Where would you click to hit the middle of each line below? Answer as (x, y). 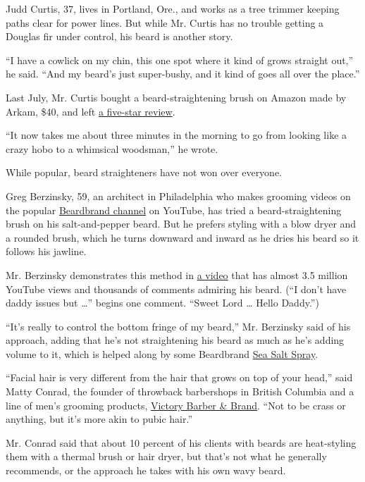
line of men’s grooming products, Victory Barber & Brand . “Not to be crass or (176, 405)
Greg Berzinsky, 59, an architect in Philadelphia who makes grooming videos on (178, 196)
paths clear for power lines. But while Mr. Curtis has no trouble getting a (165, 22)
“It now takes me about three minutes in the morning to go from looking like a (177, 135)
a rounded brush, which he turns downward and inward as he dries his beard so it (182, 237)
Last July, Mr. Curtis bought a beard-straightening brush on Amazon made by (176, 97)
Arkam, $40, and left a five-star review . (91, 111)
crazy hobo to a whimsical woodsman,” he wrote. (112, 148)
